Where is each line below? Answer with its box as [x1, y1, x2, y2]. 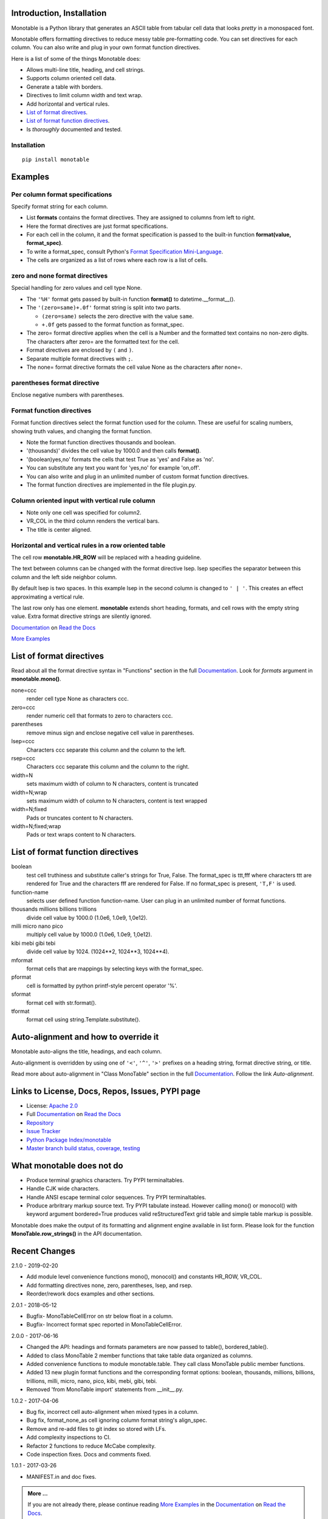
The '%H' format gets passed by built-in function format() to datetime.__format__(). [26, 295, 236, 303]
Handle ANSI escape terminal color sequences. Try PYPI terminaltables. [26, 1193, 207, 1201]
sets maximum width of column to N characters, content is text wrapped [26, 797, 208, 804]
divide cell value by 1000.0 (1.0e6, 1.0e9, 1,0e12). [26, 914, 148, 921]
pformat [11, 973, 32, 981]
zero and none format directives [11, 272, 108, 280]
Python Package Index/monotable [26, 1136, 112, 1144]
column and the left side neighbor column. [11, 573, 117, 580]
